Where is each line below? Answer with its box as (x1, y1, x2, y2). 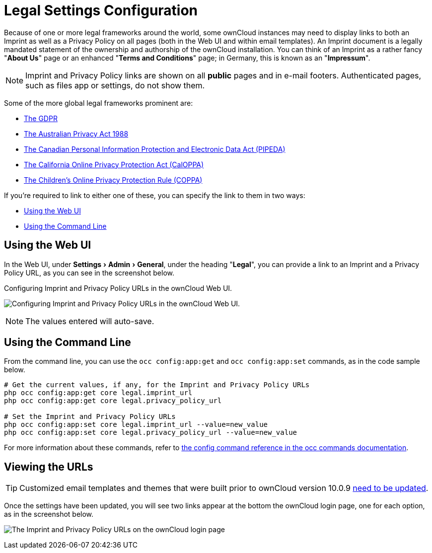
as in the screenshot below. (4, 510, 94, 519)
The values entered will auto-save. (25, 316, 154, 326)
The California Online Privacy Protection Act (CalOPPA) (24, 160, 204, 169)
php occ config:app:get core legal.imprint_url (4, 389, 193, 397)
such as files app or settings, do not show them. (25, 80, 205, 90)
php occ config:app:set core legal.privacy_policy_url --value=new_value (4, 428, 297, 437)
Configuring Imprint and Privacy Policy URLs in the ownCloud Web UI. (4, 283, 232, 292)
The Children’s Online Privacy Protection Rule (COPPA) (24, 175, 203, 184)
